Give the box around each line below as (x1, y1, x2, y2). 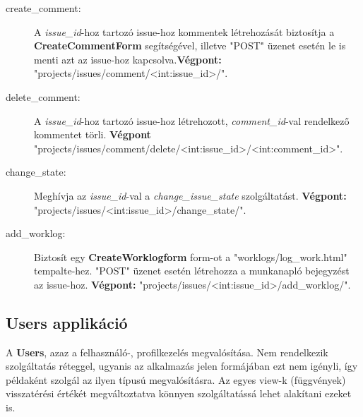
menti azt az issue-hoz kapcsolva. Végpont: (34, 52, 222, 66)
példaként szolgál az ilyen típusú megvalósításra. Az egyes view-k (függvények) (6, 372, 346, 387)
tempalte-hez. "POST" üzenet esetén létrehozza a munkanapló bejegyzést (34, 263, 350, 278)
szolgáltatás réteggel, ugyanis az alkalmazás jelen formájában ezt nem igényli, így (6, 358, 358, 373)
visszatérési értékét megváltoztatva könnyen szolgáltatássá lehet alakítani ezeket (6, 386, 352, 401)
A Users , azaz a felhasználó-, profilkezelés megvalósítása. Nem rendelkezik (6, 344, 328, 359)
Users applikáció (6, 311, 128, 333)
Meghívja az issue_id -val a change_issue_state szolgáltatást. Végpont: (34, 188, 347, 203)
